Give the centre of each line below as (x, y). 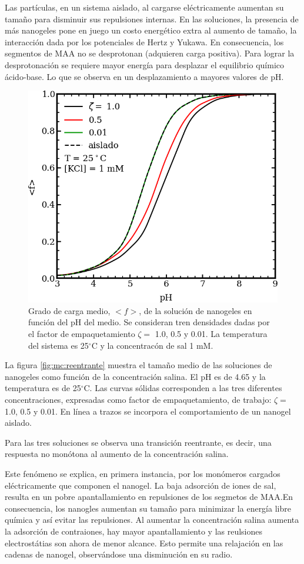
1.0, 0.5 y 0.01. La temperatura (211, 333)
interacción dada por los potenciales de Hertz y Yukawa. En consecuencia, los (144, 41)
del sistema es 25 (59, 345)
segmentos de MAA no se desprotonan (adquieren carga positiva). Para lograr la (150, 53)
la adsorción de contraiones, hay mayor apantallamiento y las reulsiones (134, 531)
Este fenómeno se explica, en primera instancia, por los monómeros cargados (143, 473)
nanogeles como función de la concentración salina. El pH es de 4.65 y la (135, 376)
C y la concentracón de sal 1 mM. (152, 345)
